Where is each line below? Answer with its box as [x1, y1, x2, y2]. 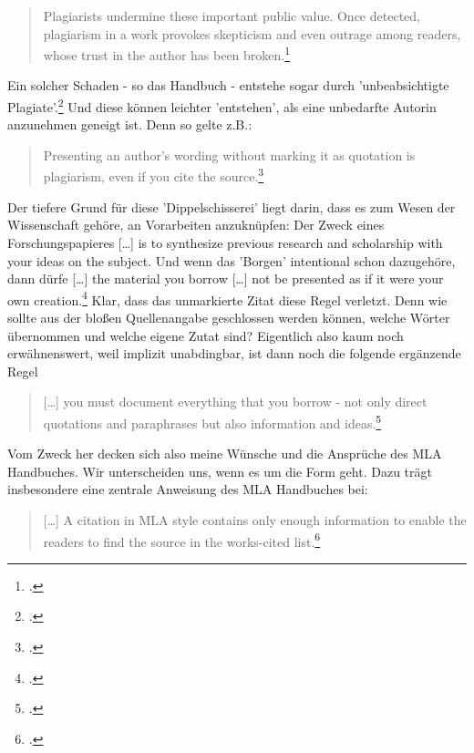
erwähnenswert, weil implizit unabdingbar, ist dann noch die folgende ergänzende [7, 344, 461, 363]
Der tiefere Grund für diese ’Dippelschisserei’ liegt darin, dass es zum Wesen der [7, 197, 456, 216]
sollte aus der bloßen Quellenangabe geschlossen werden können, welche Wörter [7, 307, 450, 326]
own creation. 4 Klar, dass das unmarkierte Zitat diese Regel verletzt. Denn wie [7, 287, 448, 309]
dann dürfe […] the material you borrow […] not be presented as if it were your [7, 269, 444, 288]
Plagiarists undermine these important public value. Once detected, [43, 6, 420, 25]
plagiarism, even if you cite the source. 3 [43, 164, 264, 186]
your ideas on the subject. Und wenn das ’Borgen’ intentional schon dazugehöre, [7, 251, 456, 270]
